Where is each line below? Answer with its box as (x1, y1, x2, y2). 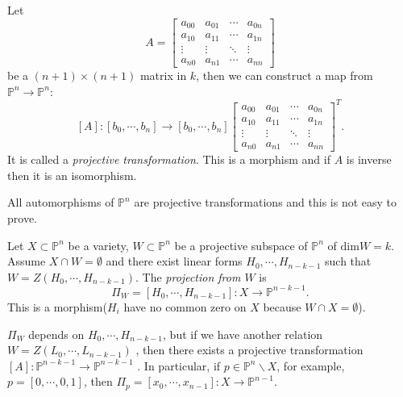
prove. (7, 210, 37, 227)
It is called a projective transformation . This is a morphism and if (7, 151, 330, 168)
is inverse (346, 151, 392, 168)
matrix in (139, 67, 187, 84)
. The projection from (135, 268, 241, 285)
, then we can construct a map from (196, 67, 373, 84)
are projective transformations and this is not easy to (134, 194, 397, 211)
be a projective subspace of (174, 236, 308, 253)
